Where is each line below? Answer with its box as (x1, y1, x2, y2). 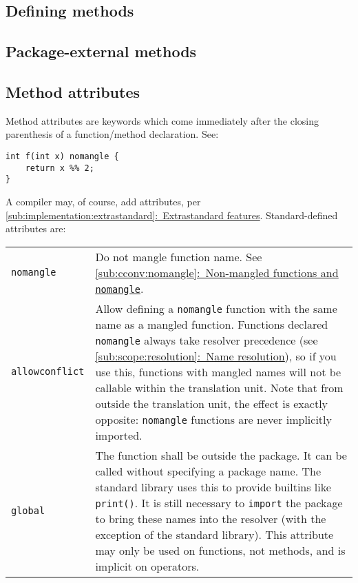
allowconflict (11, 366, 85, 378)
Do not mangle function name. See (95, 248, 262, 265)
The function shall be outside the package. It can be (95, 447, 347, 463)
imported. (95, 427, 143, 443)
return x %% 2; (25, 163, 94, 173)
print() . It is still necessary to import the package (95, 494, 343, 511)
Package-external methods (6, 41, 197, 62)
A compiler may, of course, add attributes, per (6, 194, 201, 208)
